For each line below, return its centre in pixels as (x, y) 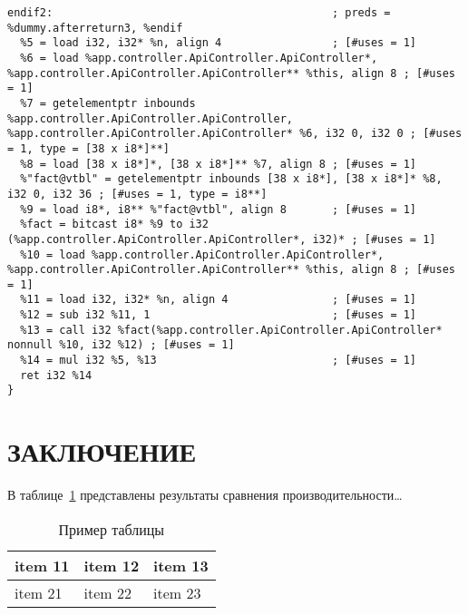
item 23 (177, 592)
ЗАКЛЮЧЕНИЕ (102, 451)
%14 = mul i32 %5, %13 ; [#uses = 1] (219, 361)
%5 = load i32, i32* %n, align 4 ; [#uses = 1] (219, 43)
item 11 (42, 565)
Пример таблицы (112, 529)
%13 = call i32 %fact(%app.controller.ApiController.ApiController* (231, 330)
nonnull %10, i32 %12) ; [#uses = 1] (121, 345)
